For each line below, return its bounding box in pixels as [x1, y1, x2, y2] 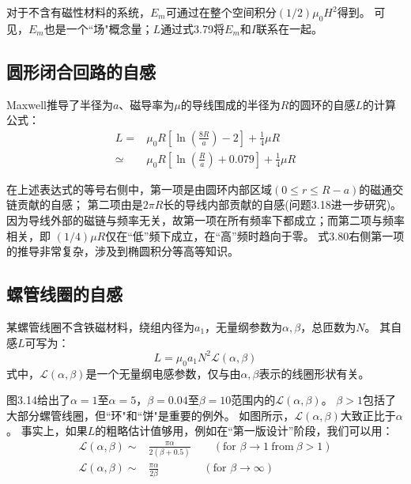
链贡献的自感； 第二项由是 [6, 196, 143, 213]
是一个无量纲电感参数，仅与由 [85, 365, 241, 381]
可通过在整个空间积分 [165, 4, 277, 20]
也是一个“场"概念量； [43, 20, 153, 36]
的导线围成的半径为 [180, 96, 281, 112]
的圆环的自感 [288, 96, 356, 112]
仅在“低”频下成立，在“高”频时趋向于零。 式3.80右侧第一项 [105, 227, 405, 244]
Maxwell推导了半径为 [6, 96, 113, 112]
